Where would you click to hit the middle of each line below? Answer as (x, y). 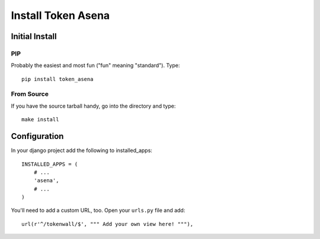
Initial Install (34, 36)
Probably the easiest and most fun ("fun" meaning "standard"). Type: (95, 66)
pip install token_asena (57, 79)
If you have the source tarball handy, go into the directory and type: (93, 106)
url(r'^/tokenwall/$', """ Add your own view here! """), (108, 224)
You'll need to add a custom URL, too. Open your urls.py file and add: (98, 211)
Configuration (37, 136)
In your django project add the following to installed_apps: (81, 150)
